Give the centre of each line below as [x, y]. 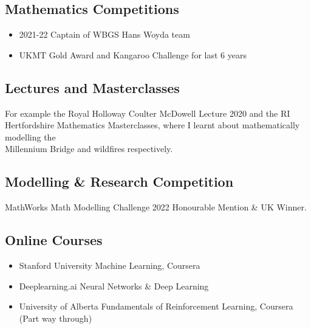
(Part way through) [56, 318]
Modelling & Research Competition [119, 182]
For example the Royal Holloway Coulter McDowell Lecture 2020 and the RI [148, 113]
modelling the [30, 137]
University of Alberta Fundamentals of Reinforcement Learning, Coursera [156, 306]
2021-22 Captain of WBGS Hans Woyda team [104, 34]
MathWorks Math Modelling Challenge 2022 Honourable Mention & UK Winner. [156, 207]
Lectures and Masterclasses [92, 87]
